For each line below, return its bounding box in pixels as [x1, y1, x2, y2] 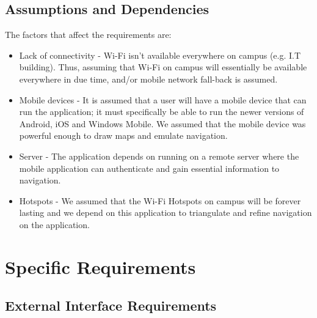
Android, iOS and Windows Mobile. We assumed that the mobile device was [19, 117, 306, 130]
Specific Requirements [5, 254, 196, 279]
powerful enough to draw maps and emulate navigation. [19, 129, 228, 142]
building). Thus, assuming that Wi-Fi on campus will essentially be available [19, 61, 307, 73]
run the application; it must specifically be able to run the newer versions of [19, 105, 304, 118]
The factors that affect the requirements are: [5, 28, 172, 41]
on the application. [19, 218, 90, 231]
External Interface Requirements [5, 296, 217, 315]
